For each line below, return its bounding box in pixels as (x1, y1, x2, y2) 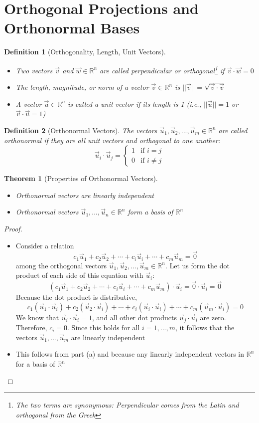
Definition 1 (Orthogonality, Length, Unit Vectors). (4, 46, 166, 57)
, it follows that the (175, 322, 235, 333)
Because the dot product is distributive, (15, 292, 137, 302)
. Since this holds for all (67, 322, 140, 333)
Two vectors (15, 65, 53, 75)
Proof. (4, 223, 22, 233)
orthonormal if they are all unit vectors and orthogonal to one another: (4, 135, 221, 145)
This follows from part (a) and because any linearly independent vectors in (15, 349, 245, 359)
